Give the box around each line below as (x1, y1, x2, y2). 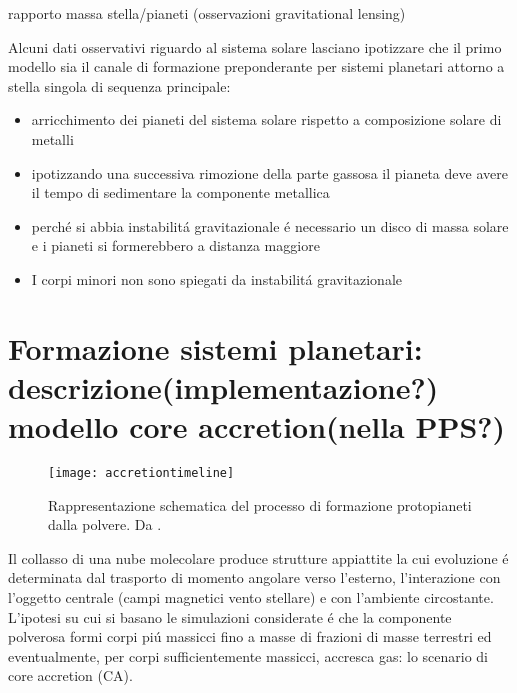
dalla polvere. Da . (48, 514, 162, 535)
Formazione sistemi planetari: (8, 327, 423, 368)
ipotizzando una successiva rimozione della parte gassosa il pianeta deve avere (31, 162, 508, 183)
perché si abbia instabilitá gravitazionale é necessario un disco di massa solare (31, 215, 509, 236)
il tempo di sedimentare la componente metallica (31, 182, 330, 203)
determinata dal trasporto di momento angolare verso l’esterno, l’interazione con (8, 567, 501, 588)
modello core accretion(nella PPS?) (8, 406, 506, 447)
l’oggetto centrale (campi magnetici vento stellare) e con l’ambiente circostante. (8, 587, 494, 608)
